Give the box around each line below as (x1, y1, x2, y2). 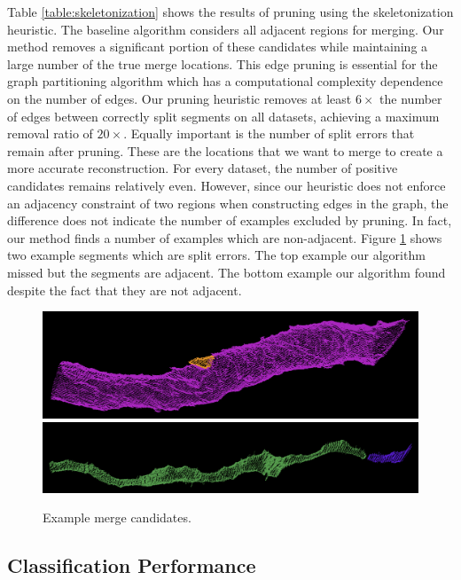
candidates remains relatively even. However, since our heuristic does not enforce (7, 176, 446, 194)
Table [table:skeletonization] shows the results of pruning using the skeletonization (7, 3, 454, 20)
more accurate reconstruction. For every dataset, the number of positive (7, 159, 398, 177)
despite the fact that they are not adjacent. (7, 280, 242, 299)
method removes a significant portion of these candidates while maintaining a (7, 37, 428, 56)
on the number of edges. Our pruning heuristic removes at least (7, 89, 352, 107)
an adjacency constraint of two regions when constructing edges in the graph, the (7, 193, 449, 212)
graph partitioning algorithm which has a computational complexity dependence (7, 72, 443, 90)
